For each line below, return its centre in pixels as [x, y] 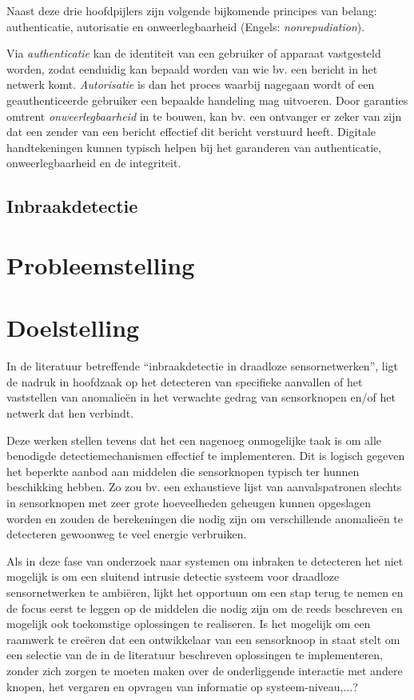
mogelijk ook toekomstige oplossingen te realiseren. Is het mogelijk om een [189, 624]
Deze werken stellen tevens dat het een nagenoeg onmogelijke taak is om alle [194, 440]
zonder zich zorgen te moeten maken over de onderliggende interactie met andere [205, 670]
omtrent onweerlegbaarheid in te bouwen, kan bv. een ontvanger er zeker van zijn [204, 116]
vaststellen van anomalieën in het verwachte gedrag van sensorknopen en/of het [201, 397]
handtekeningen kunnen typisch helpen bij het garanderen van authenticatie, [194, 147]
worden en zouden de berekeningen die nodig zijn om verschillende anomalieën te [205, 518]
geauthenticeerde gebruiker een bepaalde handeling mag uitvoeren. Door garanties [207, 100]
